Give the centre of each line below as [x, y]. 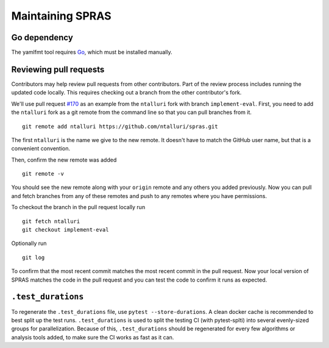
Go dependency [42, 37]
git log [34, 257]
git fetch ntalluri [51, 221]
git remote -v [43, 174]
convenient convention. [41, 149]
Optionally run [29, 243]
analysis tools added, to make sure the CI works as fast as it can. [93, 337]
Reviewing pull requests [58, 69]
